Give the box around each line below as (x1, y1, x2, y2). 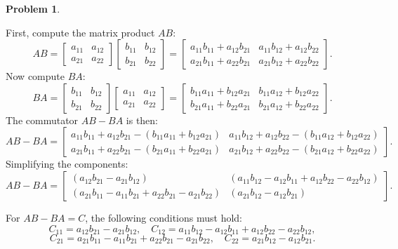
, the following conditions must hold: (85, 210, 243, 224)
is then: (126, 112, 159, 127)
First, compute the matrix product (6, 25, 155, 39)
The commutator (6, 112, 79, 127)
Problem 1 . (6, 1, 60, 15)
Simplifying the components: (6, 156, 128, 171)
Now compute (6, 69, 65, 83)
